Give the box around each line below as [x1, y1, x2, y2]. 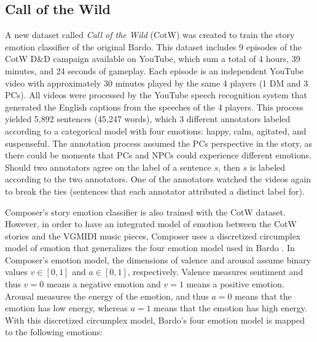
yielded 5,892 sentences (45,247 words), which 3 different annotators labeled [5, 112, 291, 125]
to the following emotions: [5, 325, 103, 338]
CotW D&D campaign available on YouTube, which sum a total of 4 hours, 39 [5, 52, 300, 65]
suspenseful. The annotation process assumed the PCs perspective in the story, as [5, 136, 313, 149]
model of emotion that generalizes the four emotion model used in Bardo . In [5, 241, 295, 254]
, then [218, 160, 240, 173]
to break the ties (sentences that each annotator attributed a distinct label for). [5, 184, 305, 197]
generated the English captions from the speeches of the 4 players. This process [5, 100, 303, 113]
